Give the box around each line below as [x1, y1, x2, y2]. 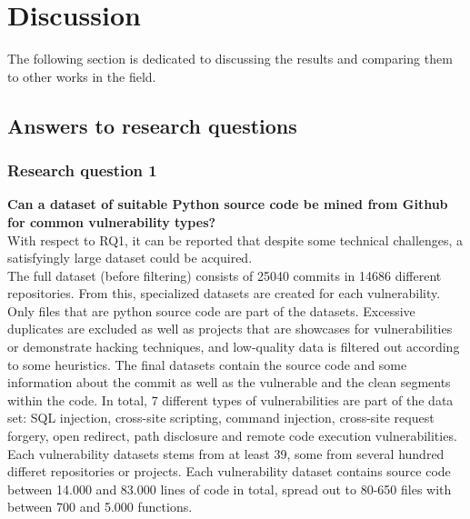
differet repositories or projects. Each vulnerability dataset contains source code [7, 462, 451, 481]
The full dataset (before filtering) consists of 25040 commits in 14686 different [7, 265, 442, 284]
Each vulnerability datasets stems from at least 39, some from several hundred [7, 444, 445, 463]
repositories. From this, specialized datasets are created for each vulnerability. [7, 284, 441, 303]
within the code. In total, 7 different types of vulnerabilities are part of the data [7, 390, 454, 409]
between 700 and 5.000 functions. [7, 497, 193, 516]
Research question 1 [7, 159, 157, 182]
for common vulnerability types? [7, 212, 216, 231]
